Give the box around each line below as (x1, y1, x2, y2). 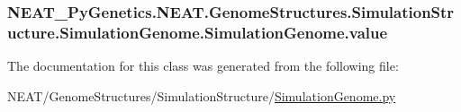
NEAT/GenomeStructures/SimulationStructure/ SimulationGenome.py (7, 86, 396, 105)
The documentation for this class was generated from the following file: (7, 56, 399, 75)
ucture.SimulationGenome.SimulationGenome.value (7, 21, 388, 43)
